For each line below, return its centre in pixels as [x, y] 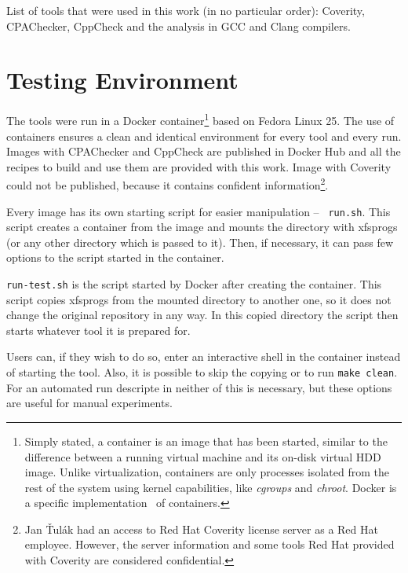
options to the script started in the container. [115, 257]
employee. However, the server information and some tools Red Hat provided [209, 544]
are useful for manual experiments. [89, 403]
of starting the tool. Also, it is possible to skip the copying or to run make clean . [202, 372]
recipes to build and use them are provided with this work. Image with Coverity [199, 166]
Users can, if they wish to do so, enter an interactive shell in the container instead [204, 356]
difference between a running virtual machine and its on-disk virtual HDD [203, 456]
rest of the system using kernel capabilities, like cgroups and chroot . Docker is [211, 487]
